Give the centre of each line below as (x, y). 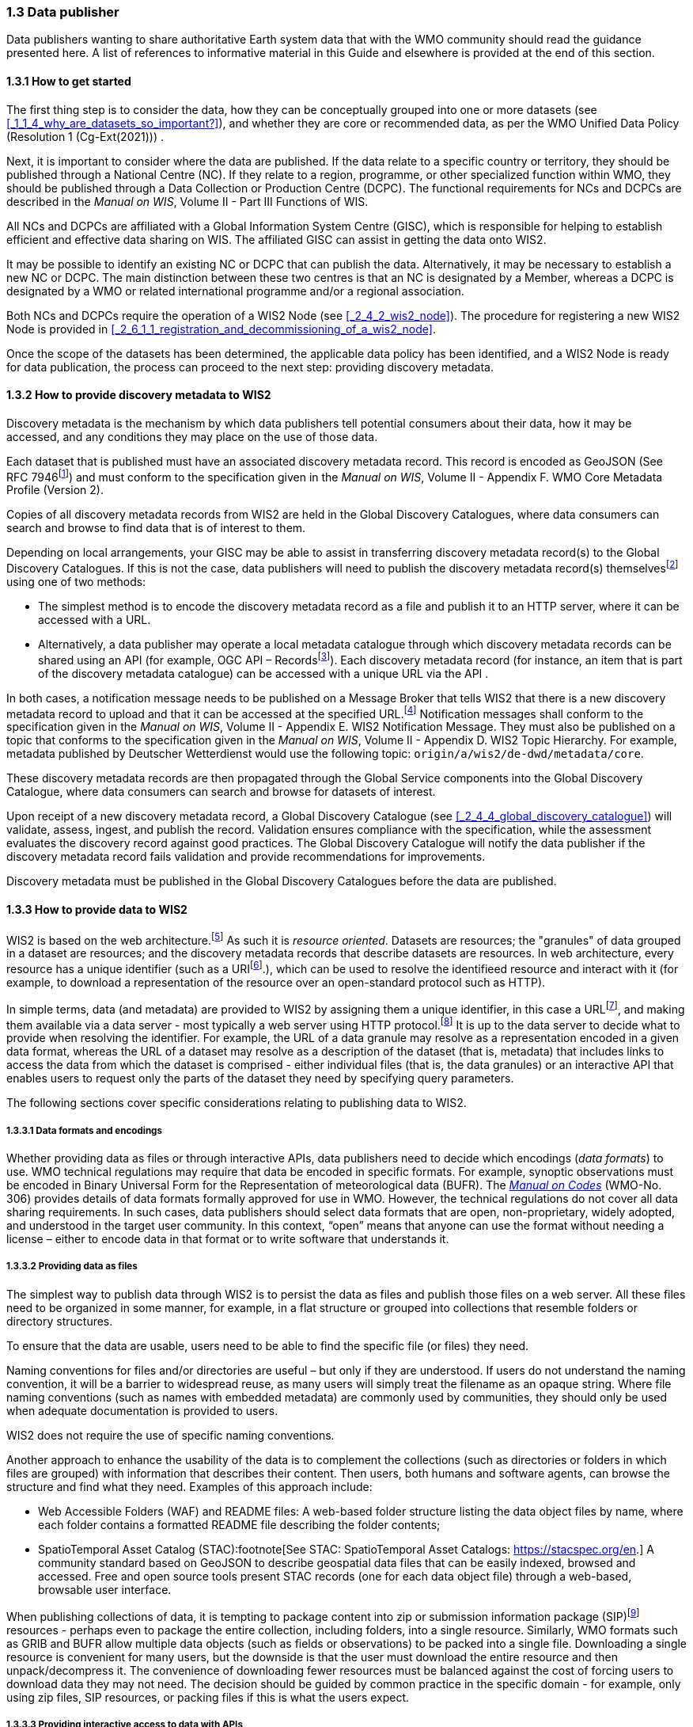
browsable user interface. (105, 1589)
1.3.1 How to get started (69, 81)
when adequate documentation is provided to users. (142, 1410)
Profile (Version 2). (55, 490)
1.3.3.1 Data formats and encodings (84, 1130)
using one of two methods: (76, 582)
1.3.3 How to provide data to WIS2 (97, 910)
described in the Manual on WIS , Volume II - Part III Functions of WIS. (187, 201)
